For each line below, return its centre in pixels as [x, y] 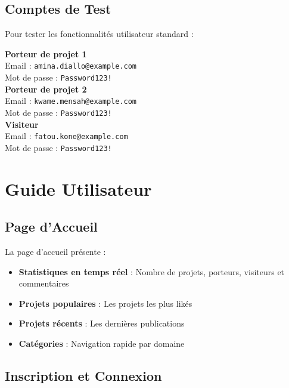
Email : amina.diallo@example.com [71, 65]
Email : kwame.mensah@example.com [71, 101]
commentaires [44, 283]
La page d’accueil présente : [55, 252]
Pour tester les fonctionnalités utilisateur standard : [99, 34]
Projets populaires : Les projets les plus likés [105, 303]
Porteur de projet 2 [46, 89]
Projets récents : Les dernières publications [102, 323]
